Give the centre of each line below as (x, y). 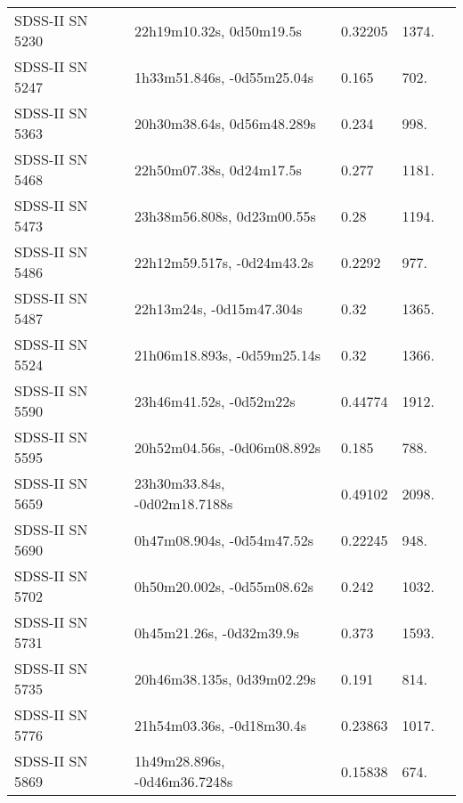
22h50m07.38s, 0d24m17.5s (218, 169)
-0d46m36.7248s (184, 781)
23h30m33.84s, (180, 483)
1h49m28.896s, (180, 761)
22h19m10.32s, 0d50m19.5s (218, 30)
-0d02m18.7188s (184, 503)
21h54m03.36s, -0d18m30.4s (221, 725)
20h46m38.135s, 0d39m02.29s (225, 678)
